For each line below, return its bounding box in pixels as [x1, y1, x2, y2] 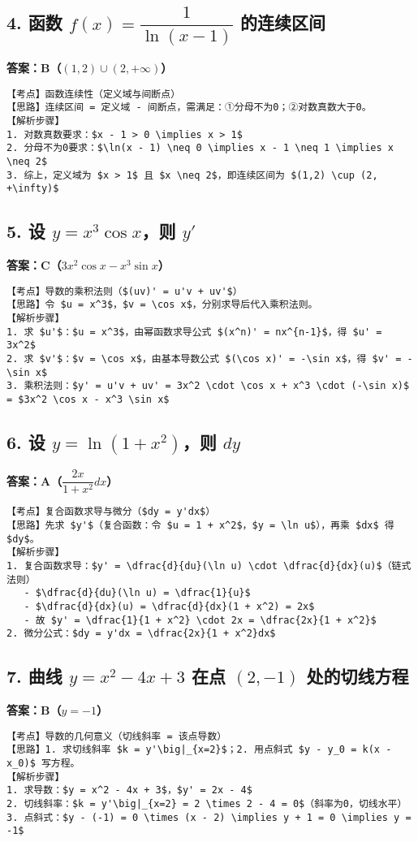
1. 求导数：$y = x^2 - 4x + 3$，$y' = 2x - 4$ [6, 784, 252, 797]
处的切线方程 [306, 663, 409, 689]
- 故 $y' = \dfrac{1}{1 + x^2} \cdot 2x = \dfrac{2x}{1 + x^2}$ [24, 614, 377, 626]
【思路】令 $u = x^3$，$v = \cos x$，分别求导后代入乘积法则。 [6, 299, 318, 311]
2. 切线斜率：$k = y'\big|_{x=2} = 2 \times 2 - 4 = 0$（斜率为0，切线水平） [6, 797, 407, 810]
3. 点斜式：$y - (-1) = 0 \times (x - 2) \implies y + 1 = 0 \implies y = [6, 811, 412, 823]
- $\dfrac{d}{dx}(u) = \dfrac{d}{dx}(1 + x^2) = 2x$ [24, 600, 315, 612]
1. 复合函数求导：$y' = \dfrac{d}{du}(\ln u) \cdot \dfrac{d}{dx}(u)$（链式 [6, 559, 412, 572]
